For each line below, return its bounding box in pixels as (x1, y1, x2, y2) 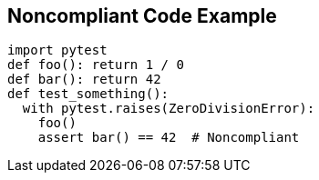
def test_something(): (7, 86, 170, 102)
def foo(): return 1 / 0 (7, 57, 184, 73)
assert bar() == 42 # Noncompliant (37, 130, 300, 145)
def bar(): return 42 (7, 72, 161, 87)
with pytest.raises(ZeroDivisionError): (22, 101, 315, 116)
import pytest (7, 43, 108, 58)
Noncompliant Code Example (7, 5, 277, 27)
